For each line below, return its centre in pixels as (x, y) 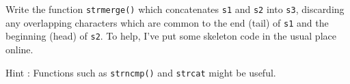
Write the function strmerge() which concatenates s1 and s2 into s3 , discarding (175, 9)
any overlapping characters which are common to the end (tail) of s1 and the (167, 22)
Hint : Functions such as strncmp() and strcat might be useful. (141, 72)
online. (19, 49)
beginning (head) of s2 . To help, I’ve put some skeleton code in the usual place (171, 36)
